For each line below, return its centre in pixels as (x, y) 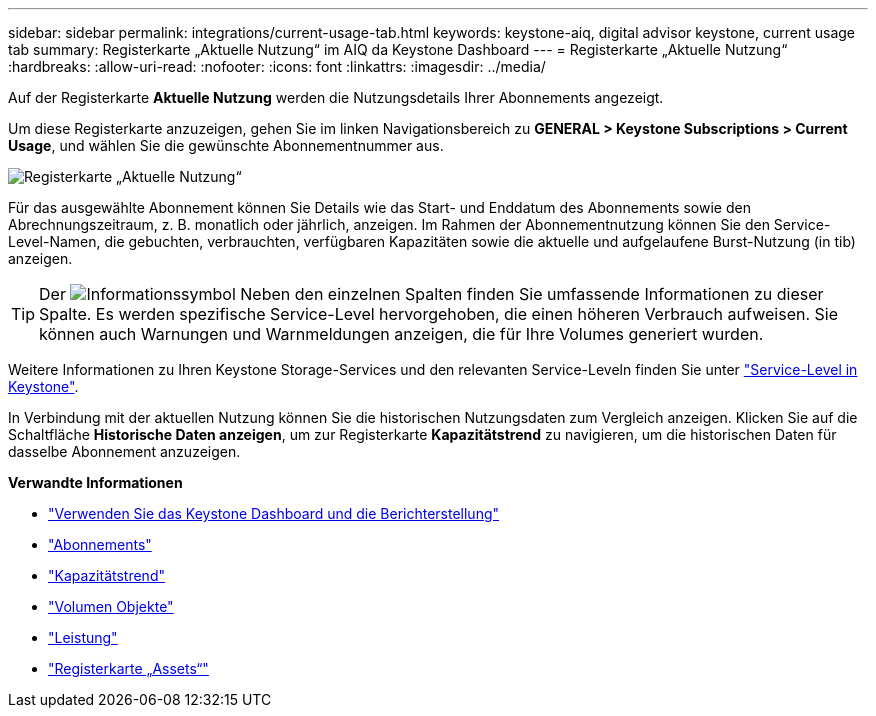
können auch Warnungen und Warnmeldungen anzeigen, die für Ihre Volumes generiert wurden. (401, 334)
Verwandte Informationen (95, 482)
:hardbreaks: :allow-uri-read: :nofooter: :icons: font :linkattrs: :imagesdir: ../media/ (277, 66)
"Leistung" (83, 637)
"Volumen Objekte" (111, 606)
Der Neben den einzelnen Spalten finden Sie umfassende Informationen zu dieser (431, 294)
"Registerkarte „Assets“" (128, 668)
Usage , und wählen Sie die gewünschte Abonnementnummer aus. (226, 145)
